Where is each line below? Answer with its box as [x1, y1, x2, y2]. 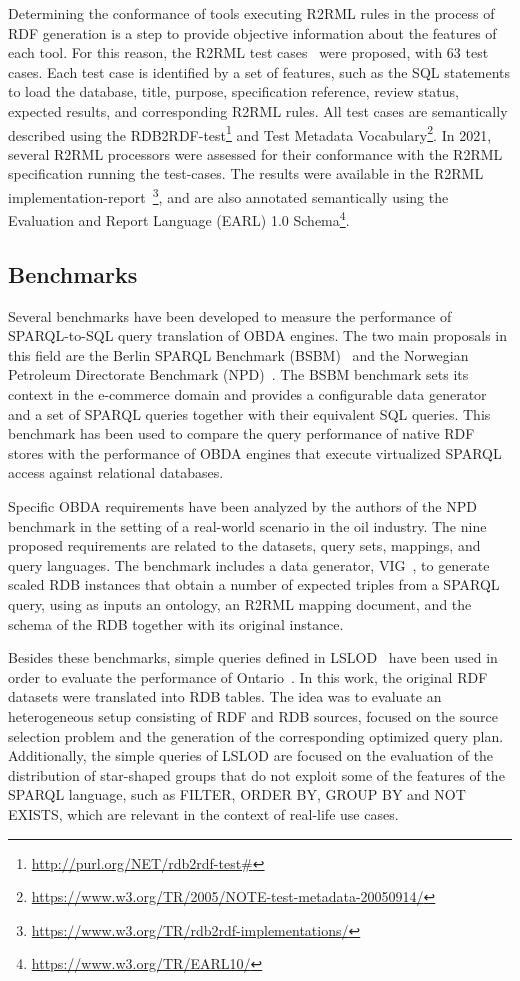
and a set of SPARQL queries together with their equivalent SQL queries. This [8, 403, 491, 424]
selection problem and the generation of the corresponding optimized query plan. [8, 725, 504, 746]
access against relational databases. [8, 462, 224, 483]
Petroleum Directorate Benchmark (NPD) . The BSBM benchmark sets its [8, 364, 469, 385]
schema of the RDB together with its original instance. [8, 613, 344, 634]
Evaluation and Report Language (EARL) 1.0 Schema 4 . [8, 207, 350, 230]
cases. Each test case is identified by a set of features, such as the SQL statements [8, 61, 511, 82]
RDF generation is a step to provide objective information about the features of [8, 22, 497, 43]
